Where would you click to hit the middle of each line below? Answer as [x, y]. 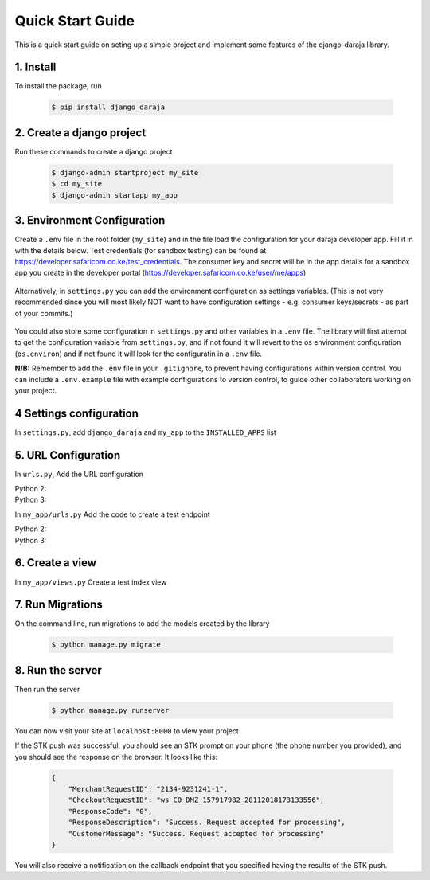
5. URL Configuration [68, 455]
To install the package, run [59, 86]
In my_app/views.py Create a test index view [91, 582]
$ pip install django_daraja [108, 107]
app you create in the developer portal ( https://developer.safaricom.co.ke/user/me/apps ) [160, 273]
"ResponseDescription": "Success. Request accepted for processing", [207, 823]
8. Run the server [59, 670]
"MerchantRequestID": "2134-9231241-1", [148, 789]
